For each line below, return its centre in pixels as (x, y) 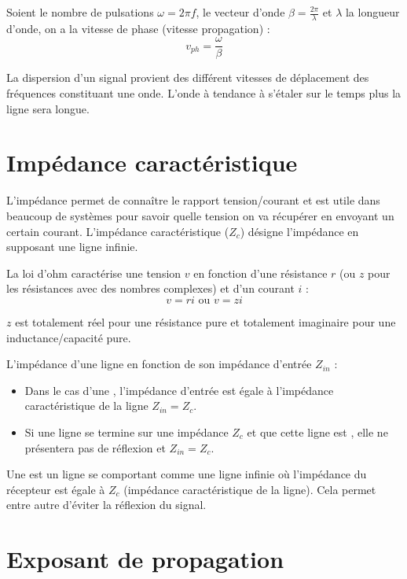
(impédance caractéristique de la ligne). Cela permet (250, 489)
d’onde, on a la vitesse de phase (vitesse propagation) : (138, 28)
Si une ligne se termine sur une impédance (126, 431)
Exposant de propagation (145, 559)
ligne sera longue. (48, 108)
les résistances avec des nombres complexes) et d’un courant (150, 288)
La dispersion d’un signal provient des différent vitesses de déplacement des (188, 77)
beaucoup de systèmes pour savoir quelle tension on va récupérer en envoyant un (200, 215)
